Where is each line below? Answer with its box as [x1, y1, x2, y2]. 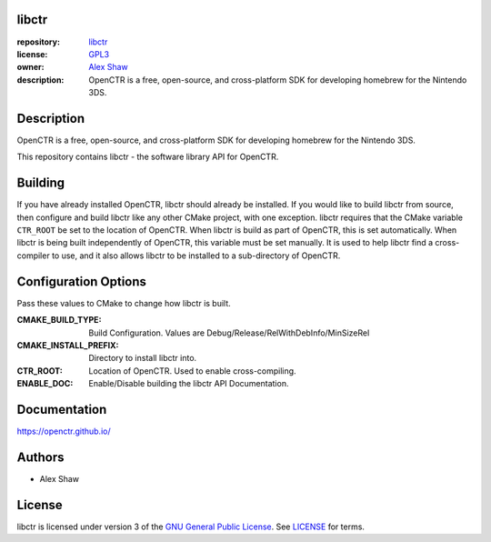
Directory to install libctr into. [88, 353, 197, 364]
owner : [16, 62, 45, 73]
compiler [16, 250, 50, 261]
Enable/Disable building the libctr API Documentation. [88, 378, 289, 389]
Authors [16, 449, 65, 465]
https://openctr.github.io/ [16, 426, 111, 437]
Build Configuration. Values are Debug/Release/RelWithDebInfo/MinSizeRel [88, 327, 370, 338]
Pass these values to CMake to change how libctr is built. [16, 297, 231, 308]
